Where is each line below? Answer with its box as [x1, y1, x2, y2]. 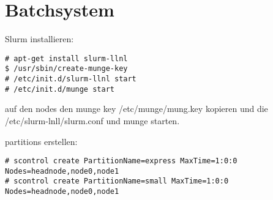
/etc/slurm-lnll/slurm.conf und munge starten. [5, 114, 180, 127]
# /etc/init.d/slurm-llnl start [5, 75, 136, 84]
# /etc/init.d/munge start [5, 84, 114, 94]
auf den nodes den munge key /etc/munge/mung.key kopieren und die [5, 102, 268, 115]
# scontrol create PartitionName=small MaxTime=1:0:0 [5, 177, 229, 186]
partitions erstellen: [5, 135, 78, 147]
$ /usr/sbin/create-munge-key [5, 64, 128, 73]
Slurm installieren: [5, 32, 74, 45]
